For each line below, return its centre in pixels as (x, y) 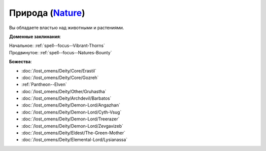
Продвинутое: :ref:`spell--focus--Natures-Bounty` (61, 52)
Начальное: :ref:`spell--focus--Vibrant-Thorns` (57, 46)
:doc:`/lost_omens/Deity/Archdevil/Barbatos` (66, 98)
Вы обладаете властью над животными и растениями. (66, 28)
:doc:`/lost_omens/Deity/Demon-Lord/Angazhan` (71, 105)
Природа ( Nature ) (47, 13)
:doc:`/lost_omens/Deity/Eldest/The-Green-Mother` (73, 133)
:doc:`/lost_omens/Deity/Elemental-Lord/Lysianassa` (74, 140)
